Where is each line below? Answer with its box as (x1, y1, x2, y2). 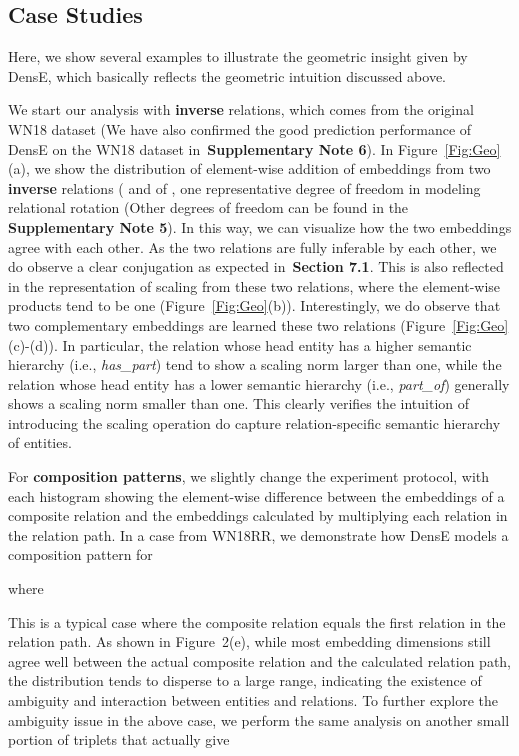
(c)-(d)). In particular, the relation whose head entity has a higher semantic (8, 334, 472, 355)
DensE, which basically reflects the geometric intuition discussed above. (8, 65, 447, 86)
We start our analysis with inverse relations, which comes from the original (8, 99, 474, 120)
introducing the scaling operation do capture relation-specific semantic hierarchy (8, 412, 501, 433)
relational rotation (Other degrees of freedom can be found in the (8, 197, 409, 218)
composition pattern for (8, 544, 153, 565)
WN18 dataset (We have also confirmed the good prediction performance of (8, 118, 472, 139)
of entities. (8, 432, 72, 453)
